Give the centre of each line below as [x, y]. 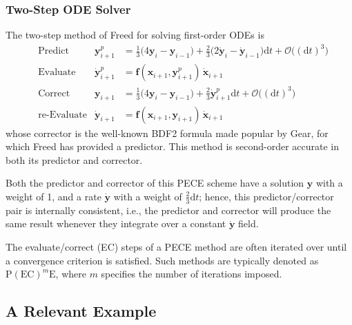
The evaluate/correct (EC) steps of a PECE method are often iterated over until [176, 246]
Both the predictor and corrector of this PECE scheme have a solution [155, 183]
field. [248, 223]
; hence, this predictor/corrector [266, 196]
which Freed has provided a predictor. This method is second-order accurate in [172, 146]
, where [71, 274]
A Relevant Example [81, 311]
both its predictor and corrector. [74, 159]
